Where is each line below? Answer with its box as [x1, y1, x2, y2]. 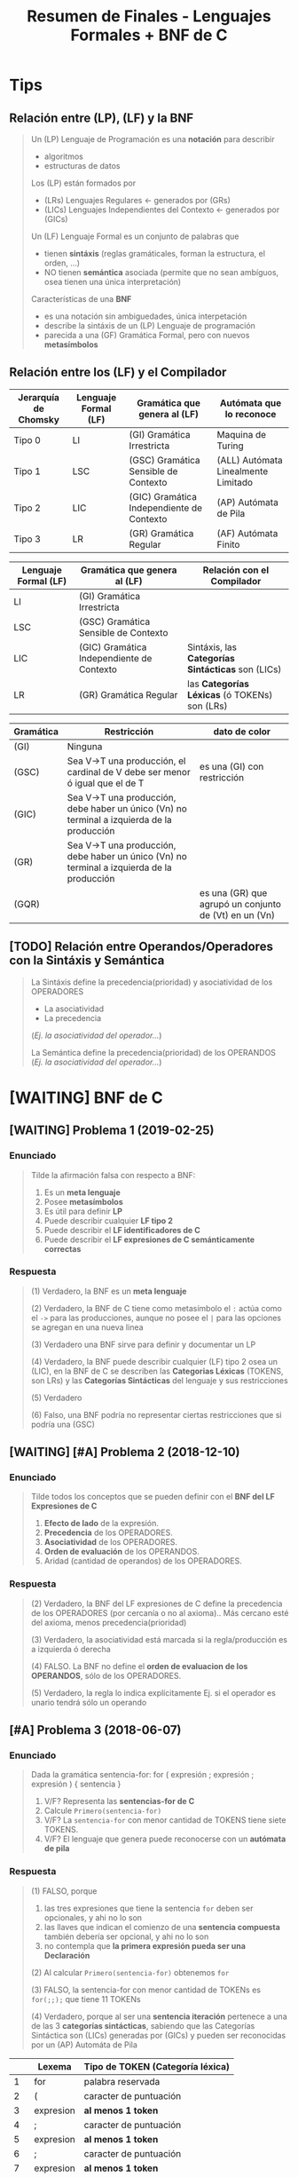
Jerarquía [17, 391, 60, 403]
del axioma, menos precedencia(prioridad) [30, 1617, 187, 1627]
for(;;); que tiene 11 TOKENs [30, 1993, 141, 2004]
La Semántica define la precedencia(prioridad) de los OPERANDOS [30, 1047, 277, 1057]
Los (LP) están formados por [30, 178, 137, 188]
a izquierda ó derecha [30, 1643, 111, 1654]
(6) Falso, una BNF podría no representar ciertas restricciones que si [30, 1409, 282, 1420]
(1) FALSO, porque [30, 1885, 98, 1896]
